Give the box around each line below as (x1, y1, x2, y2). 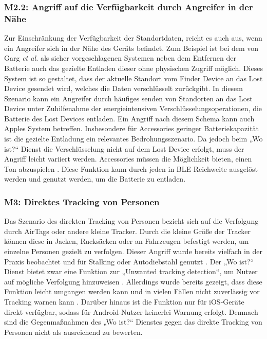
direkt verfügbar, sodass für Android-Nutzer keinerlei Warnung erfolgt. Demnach (4, 306, 258, 317)
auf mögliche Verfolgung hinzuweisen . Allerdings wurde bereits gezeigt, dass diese (4, 276, 262, 287)
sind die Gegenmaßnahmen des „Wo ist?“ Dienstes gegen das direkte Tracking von (4, 316, 262, 327)
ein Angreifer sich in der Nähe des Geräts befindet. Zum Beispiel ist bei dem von (4, 42, 259, 53)
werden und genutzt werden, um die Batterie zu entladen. (4, 173, 186, 184)
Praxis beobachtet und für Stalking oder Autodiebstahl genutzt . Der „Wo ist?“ (4, 256, 254, 266)
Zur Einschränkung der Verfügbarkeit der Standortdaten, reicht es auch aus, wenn (4, 32, 262, 43)
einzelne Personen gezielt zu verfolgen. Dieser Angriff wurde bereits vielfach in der (4, 246, 262, 257)
